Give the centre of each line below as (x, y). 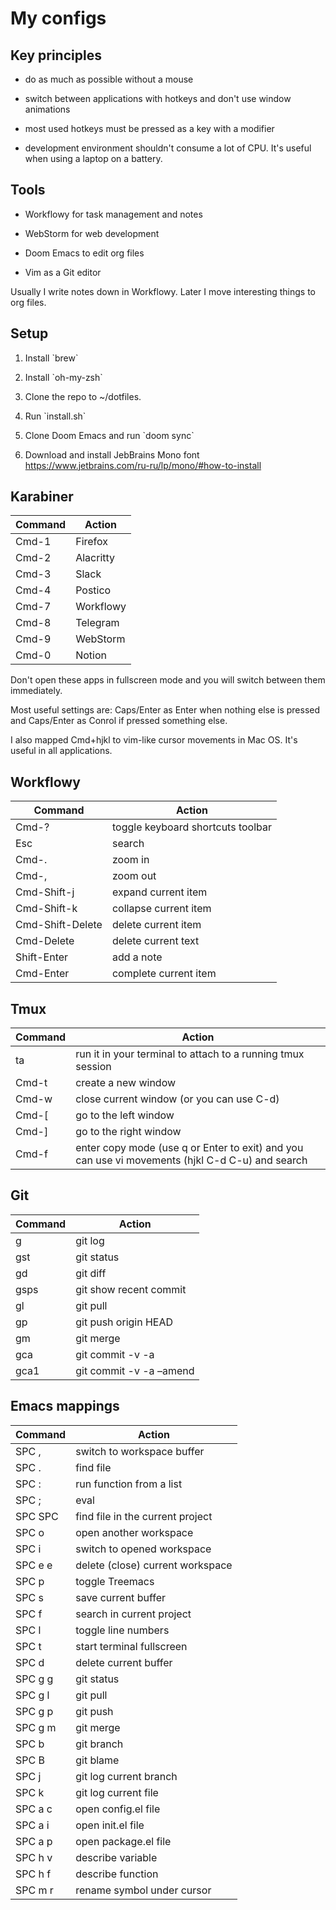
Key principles (56, 55)
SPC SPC (37, 1516)
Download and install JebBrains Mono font (112, 454)
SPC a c (34, 1809)
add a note (137, 957)
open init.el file (110, 1825)
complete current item (164, 974)
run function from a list (129, 1484)
